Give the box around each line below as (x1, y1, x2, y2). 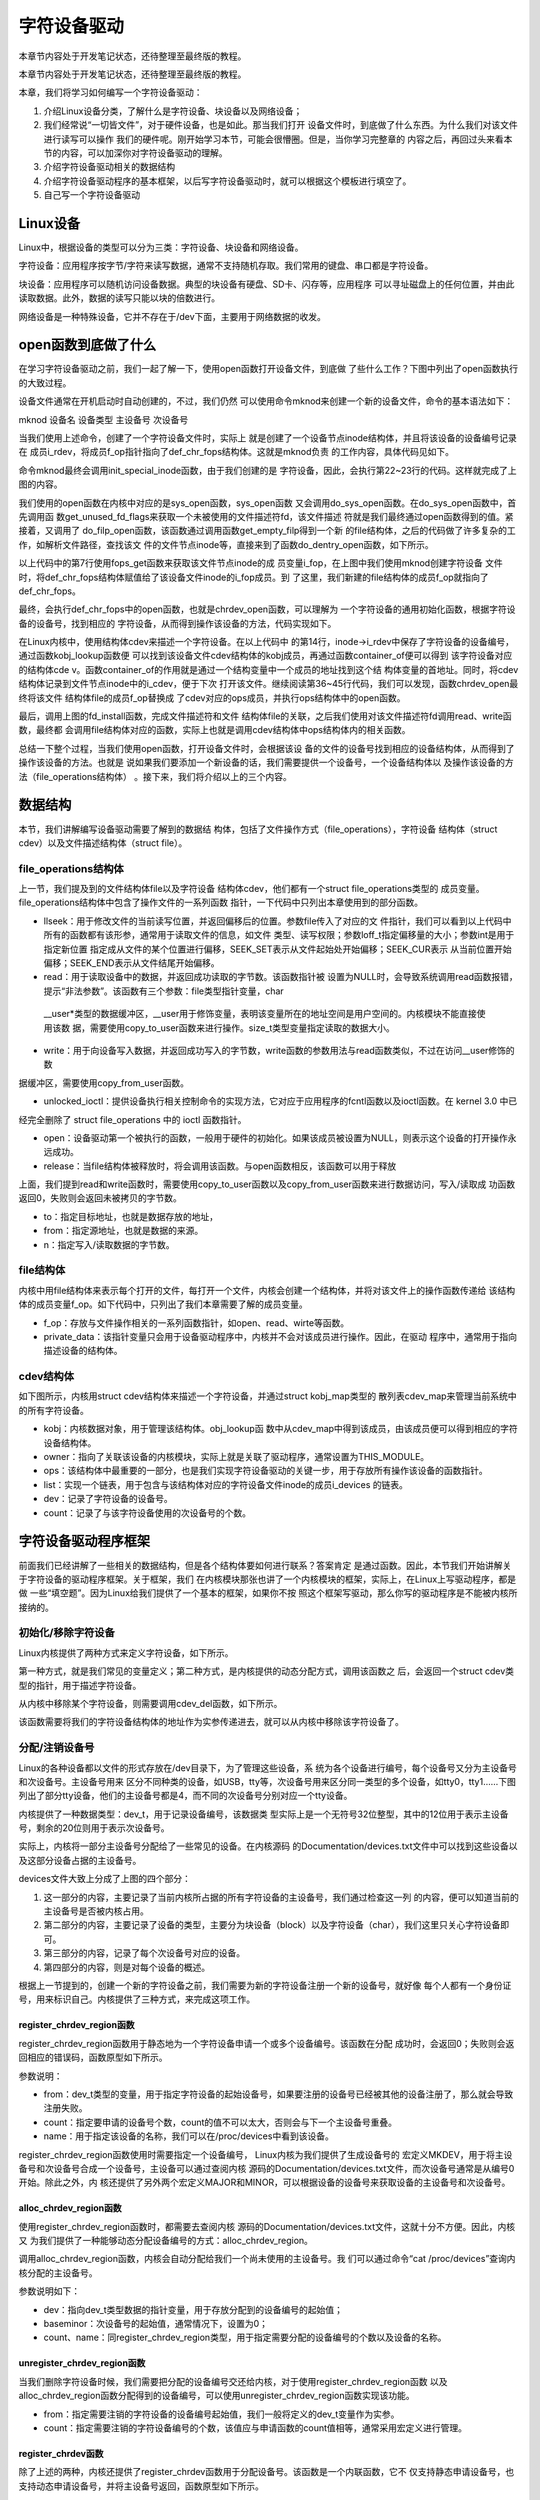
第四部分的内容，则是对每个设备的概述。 (43, 1961, 210, 1973)
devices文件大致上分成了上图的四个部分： (18, 1873, 192, 1885)
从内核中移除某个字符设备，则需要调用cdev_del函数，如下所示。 (18, 1697, 283, 1709)
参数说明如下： (18, 2285, 80, 2297)
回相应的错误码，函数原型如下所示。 (18, 2051, 168, 2064)
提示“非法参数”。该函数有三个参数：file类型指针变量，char (43, 985, 284, 997)
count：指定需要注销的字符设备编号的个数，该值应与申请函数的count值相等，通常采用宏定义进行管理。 (43, 2421, 468, 2434)
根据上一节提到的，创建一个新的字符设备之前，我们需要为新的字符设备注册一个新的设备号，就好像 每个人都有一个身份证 (18, 1979, 512, 1991)
